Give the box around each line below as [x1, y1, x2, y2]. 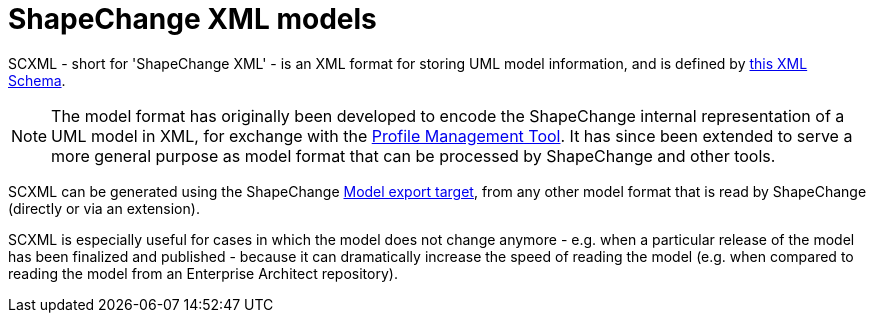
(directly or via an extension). [8, 199, 200, 217]
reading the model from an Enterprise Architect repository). [8, 264, 398, 282]
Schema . [8, 71, 66, 89]
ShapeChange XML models [8, 2, 377, 36]
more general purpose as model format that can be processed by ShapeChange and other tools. [51, 145, 776, 166]
